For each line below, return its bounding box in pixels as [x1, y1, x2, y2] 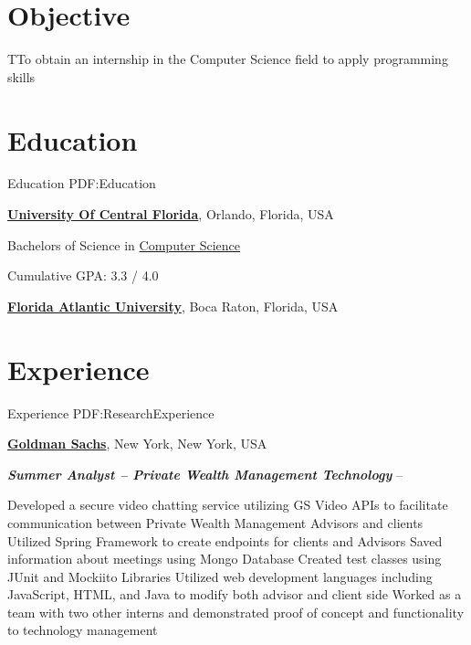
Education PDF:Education [7, 174, 156, 193]
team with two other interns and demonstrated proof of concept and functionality [7, 602, 465, 621]
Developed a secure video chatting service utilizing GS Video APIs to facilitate [7, 495, 448, 514]
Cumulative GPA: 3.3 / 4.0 [7, 266, 159, 285]
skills [7, 67, 36, 86]
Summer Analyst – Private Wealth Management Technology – [7, 464, 403, 483]
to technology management [7, 620, 158, 640]
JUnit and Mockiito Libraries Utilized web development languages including [7, 566, 433, 586]
